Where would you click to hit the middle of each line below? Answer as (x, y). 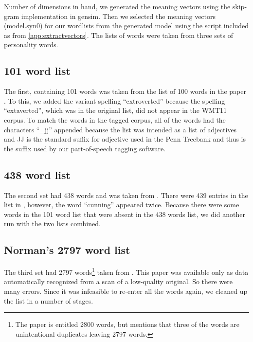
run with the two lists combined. (52, 224)
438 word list (37, 174)
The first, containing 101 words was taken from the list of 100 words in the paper (125, 91)
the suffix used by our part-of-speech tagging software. (85, 148)
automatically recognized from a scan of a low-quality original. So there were (118, 281)
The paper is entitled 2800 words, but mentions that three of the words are (127, 324)
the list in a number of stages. (49, 300)
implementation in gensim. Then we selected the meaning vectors (118, 16)
